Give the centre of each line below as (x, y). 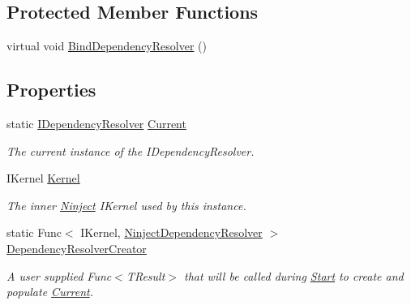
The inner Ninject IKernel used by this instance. (126, 205)
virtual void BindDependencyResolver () (107, 46)
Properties (51, 90)
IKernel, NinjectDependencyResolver (171, 232)
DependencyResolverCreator (77, 248)
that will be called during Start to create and (293, 275)
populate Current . (50, 292)
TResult (146, 275)
